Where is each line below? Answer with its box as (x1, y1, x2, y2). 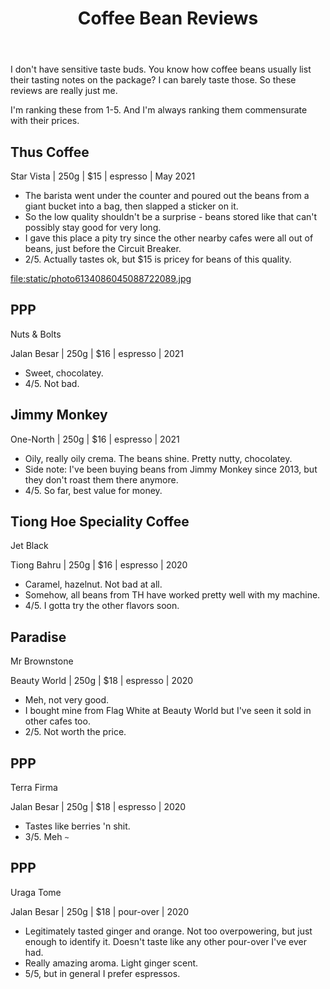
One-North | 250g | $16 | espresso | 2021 (10, 433, 180, 445)
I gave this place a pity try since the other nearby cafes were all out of (24, 232, 314, 244)
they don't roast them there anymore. (24, 473, 179, 486)
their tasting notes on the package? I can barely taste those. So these (10, 74, 297, 86)
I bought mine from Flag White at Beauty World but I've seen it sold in (24, 705, 312, 717)
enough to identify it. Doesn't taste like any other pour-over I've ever (24, 935, 307, 947)
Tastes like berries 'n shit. (24, 820, 131, 832)
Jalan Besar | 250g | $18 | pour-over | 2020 (10, 905, 190, 917)
